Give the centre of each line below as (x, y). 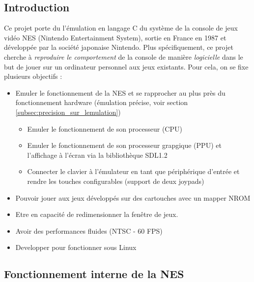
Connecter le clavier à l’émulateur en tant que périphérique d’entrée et (133, 171)
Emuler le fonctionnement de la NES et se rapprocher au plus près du (120, 92)
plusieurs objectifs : (33, 76)
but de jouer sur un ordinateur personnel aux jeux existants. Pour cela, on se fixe (126, 66)
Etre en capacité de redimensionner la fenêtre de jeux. (97, 214)
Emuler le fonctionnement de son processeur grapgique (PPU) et (124, 145)
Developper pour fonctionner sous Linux (76, 247)
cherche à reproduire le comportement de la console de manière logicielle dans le (124, 56)
